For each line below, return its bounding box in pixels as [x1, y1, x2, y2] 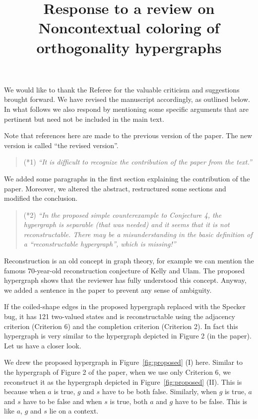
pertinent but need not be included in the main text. [4, 113, 164, 124]
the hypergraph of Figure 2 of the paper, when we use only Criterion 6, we [4, 367, 231, 377]
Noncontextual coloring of [38, 17, 220, 38]
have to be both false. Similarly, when [102, 386, 217, 397]
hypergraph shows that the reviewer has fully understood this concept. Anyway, [4, 275, 247, 285]
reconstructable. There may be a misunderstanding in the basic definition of [23, 229, 253, 239]
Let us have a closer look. [4, 340, 81, 350]
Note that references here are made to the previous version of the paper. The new [4, 130, 253, 141]
